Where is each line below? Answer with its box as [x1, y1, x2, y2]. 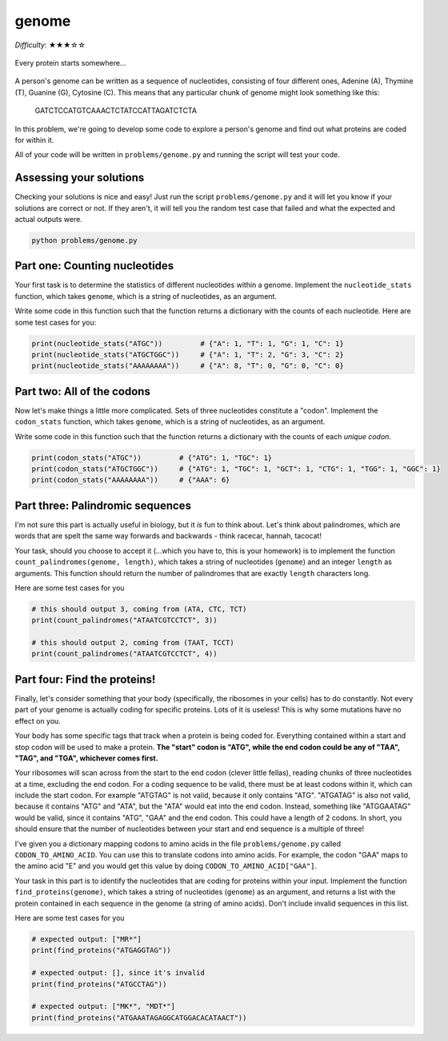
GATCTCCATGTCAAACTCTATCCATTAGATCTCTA [34, 106, 198, 115]
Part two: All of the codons [14, 385, 151, 398]
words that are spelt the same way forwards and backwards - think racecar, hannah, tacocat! [14, 531, 322, 541]
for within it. [14, 135, 54, 144]
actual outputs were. [14, 214, 83, 224]
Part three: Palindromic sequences [14, 498, 192, 512]
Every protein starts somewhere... [14, 58, 126, 67]
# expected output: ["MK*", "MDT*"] [31, 1002, 176, 1011]
